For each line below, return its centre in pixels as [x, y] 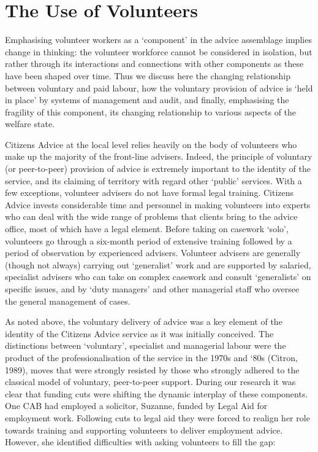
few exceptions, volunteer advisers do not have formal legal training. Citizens [150, 193]
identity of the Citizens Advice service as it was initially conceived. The [139, 333]
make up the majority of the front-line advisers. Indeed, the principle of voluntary [159, 156]
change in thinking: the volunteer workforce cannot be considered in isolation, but [159, 51]
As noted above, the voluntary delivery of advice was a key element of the [144, 321]
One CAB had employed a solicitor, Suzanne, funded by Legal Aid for [136, 406]
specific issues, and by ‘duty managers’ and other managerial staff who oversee [152, 289]
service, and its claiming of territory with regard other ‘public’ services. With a [153, 180]
